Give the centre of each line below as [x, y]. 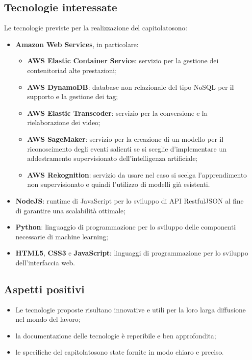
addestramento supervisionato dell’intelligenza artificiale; [112, 158]
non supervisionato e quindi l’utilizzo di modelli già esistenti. [119, 184]
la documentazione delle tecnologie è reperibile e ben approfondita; [116, 335]
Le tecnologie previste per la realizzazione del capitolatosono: [96, 28]
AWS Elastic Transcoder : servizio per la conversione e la [117, 113]
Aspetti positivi [44, 289]
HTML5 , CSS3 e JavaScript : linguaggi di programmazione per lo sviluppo [132, 253]
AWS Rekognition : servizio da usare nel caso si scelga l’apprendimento [137, 174]
